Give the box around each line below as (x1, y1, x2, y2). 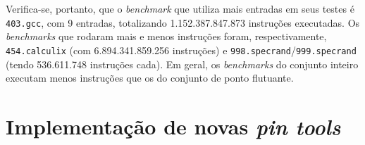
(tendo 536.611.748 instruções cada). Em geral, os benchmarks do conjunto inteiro (6, 56, 359, 71)
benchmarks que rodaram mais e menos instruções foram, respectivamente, (6, 29, 327, 44)
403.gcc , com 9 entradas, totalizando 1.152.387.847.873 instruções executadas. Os (6, 15, 360, 30)
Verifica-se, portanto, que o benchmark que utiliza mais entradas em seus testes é (6, 1, 354, 15)
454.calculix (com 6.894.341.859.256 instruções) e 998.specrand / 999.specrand (6, 42, 357, 57)
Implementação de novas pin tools (6, 111, 341, 141)
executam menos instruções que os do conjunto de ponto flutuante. (6, 70, 294, 85)
